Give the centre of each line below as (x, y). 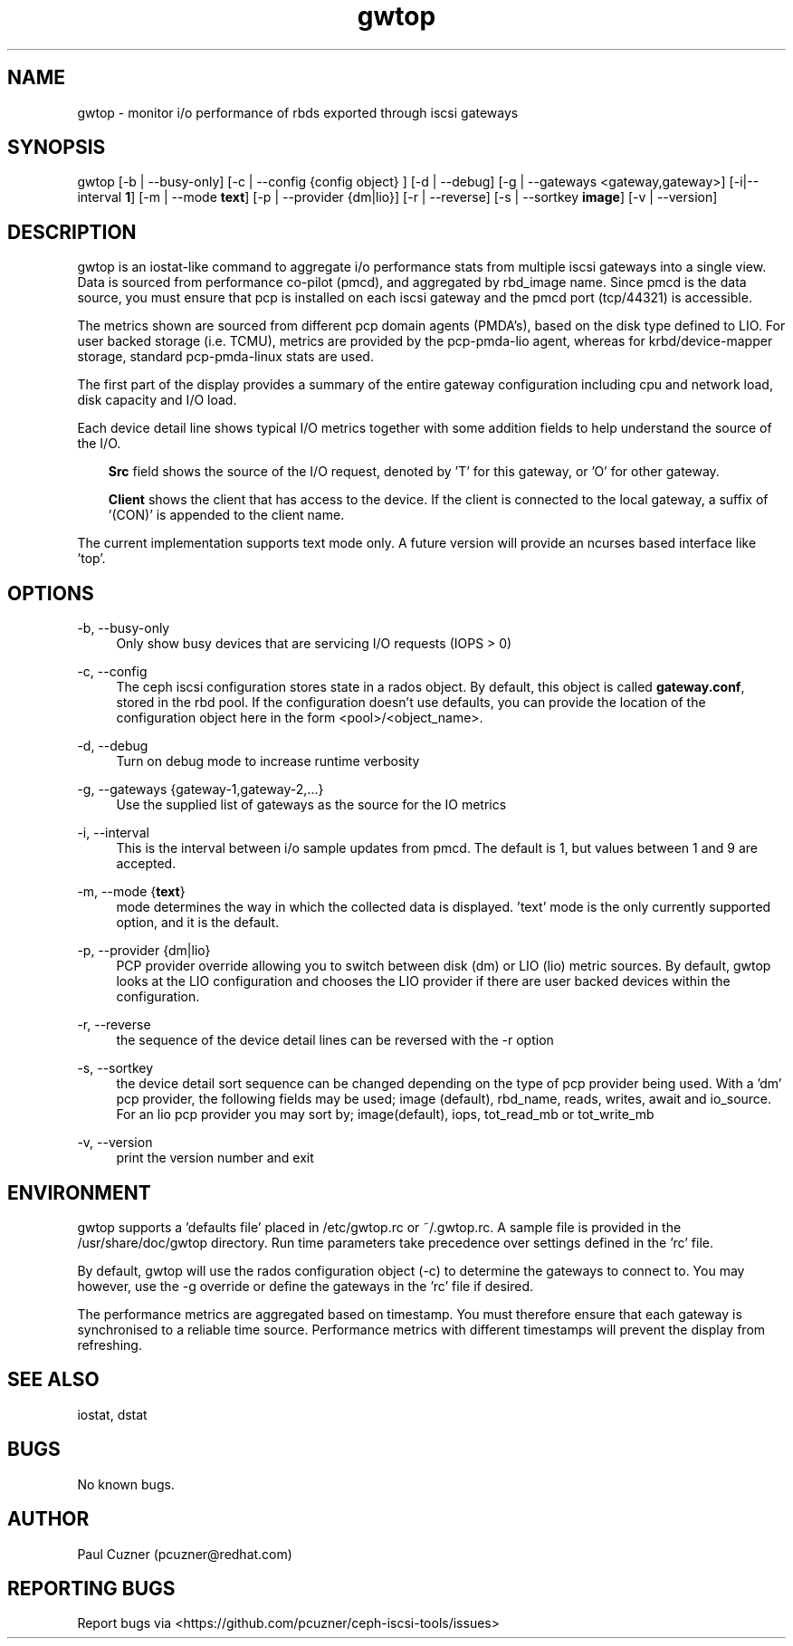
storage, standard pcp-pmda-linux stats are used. (225, 357)
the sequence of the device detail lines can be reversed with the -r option (335, 1040)
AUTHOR (48, 1519)
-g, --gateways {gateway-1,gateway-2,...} (201, 790)
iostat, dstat (112, 1414)
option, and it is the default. (198, 923)
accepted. (146, 864)
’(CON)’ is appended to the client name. (226, 515)
